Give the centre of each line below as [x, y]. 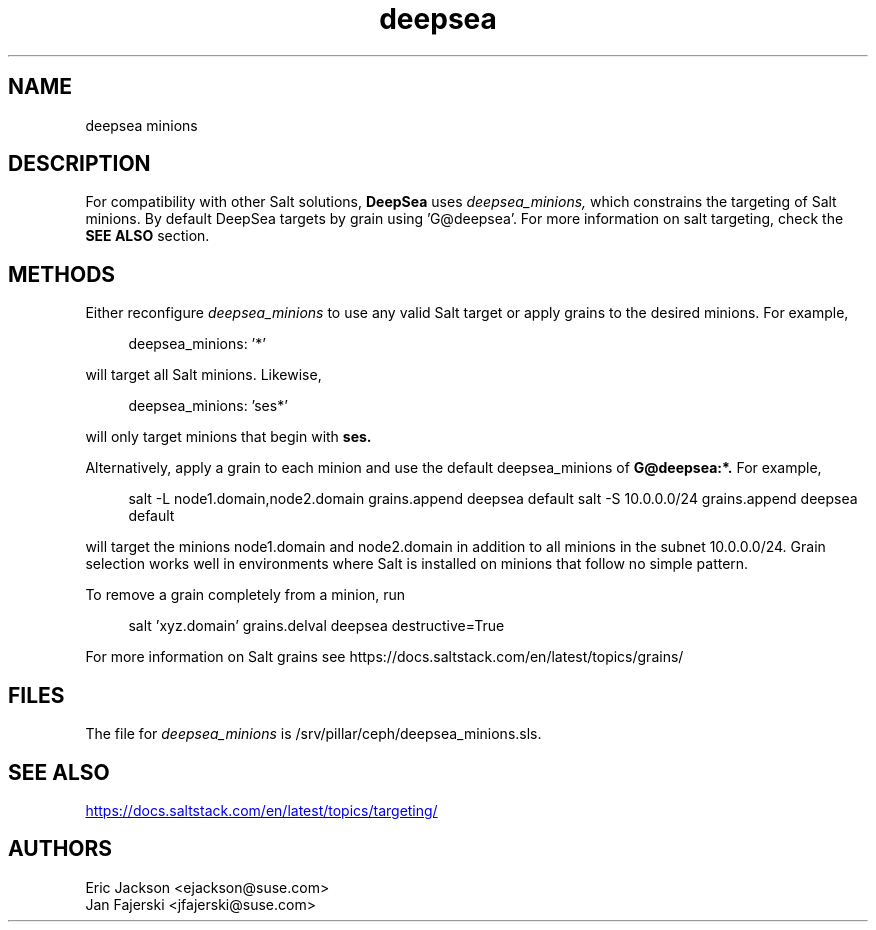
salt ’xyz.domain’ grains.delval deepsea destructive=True [316, 626]
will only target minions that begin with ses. [228, 437]
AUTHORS [60, 849]
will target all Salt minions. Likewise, [203, 375]
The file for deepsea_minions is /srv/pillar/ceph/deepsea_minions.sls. [313, 734]
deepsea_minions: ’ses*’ [208, 406]
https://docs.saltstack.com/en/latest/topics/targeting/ [261, 810]
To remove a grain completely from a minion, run [245, 595]
